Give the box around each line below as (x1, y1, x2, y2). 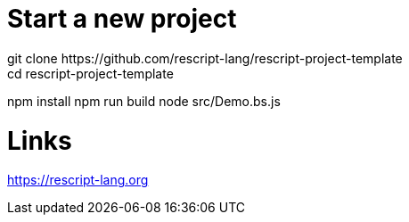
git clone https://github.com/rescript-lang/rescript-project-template (7, 50, 403, 66)
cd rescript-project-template (7, 65, 174, 81)
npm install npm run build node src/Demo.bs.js (7, 93, 281, 109)
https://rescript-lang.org (7, 172, 149, 188)
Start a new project (7, 4, 237, 34)
